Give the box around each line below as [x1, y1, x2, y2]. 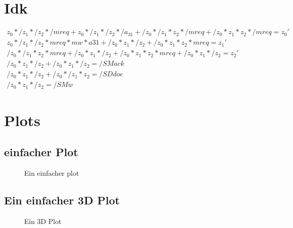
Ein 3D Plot [24, 215, 62, 226]
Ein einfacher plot [24, 167, 79, 178]
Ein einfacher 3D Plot [4, 192, 120, 207]
